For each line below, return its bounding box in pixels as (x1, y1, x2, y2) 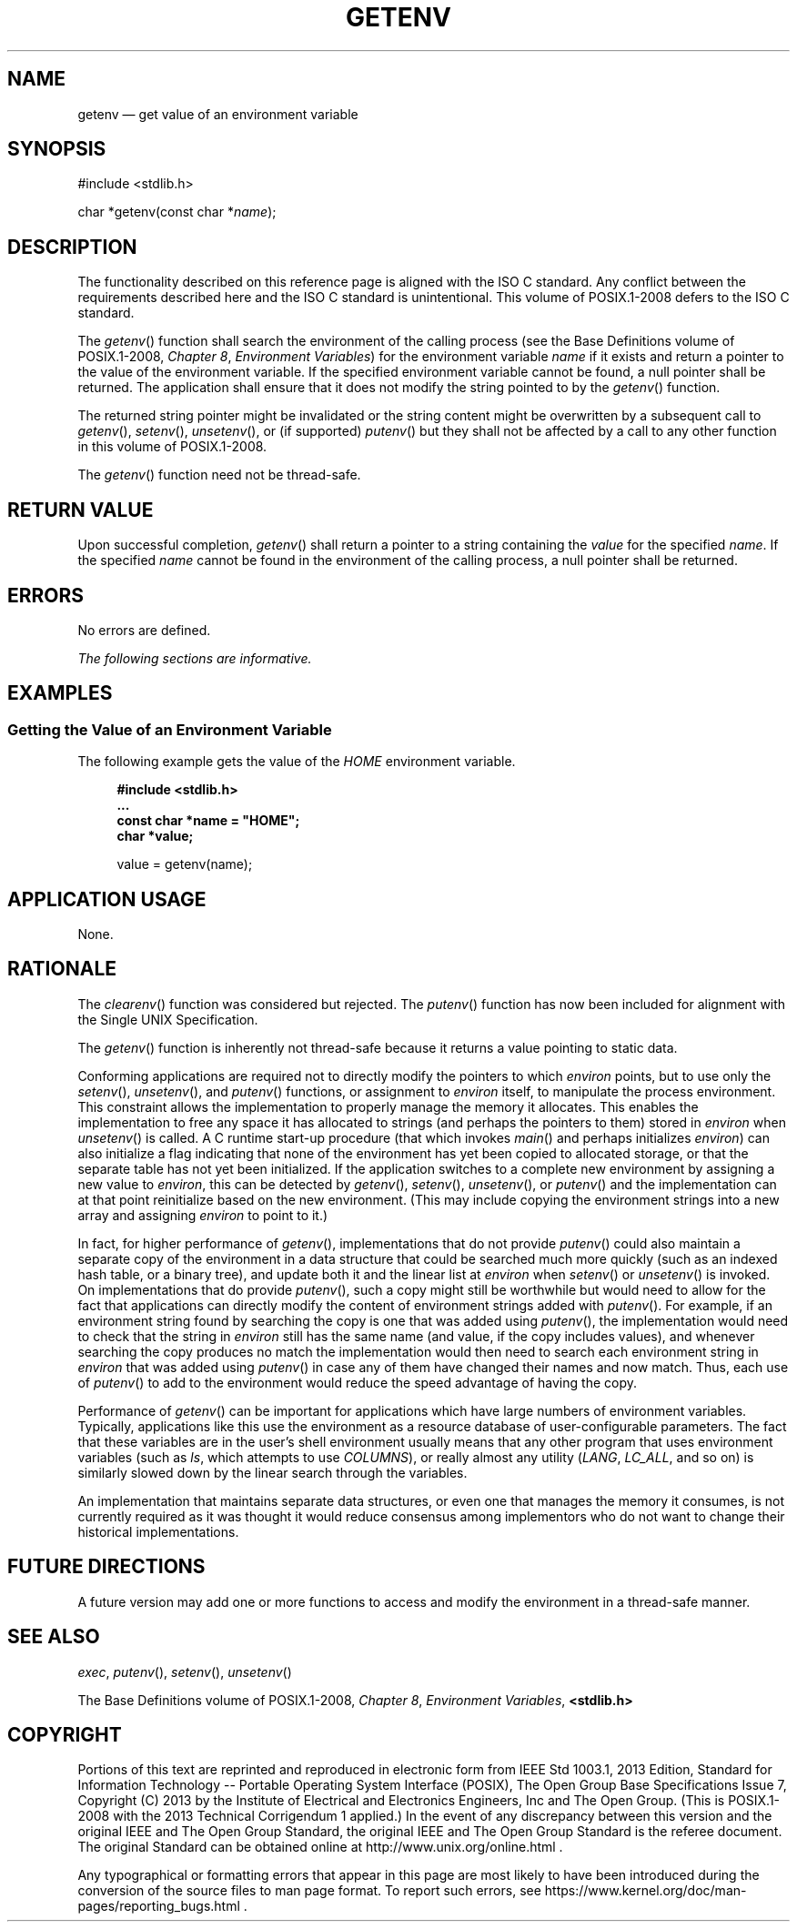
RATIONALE (7, 957, 117, 981)
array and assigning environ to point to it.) (77, 1207, 328, 1223)
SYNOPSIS (7, 137, 106, 161)
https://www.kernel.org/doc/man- (544, 1883, 747, 1899)
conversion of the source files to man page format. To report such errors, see (77, 1883, 541, 1899)
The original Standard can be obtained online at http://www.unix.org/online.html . (77, 1839, 563, 1855)
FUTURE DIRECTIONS (7, 1555, 206, 1579)
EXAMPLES (7, 682, 113, 705)
